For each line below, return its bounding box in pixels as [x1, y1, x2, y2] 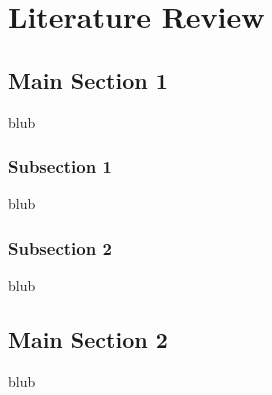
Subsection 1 [8, 154, 112, 179]
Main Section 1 [8, 64, 168, 95]
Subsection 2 [8, 235, 112, 260]
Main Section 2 [8, 324, 168, 355]
